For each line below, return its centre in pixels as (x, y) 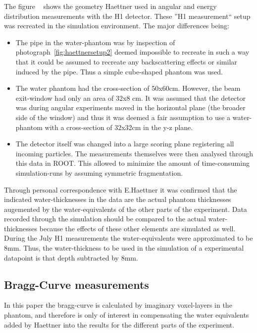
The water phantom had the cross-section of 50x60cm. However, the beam (128, 88)
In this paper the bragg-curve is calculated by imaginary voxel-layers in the (118, 305)
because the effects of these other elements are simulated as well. (137, 228)
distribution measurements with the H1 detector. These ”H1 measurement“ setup (127, 16)
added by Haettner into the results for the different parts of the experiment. (119, 324)
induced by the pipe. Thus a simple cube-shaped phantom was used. (119, 71)
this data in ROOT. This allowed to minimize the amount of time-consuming (132, 163)
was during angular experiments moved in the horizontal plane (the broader (130, 107)
